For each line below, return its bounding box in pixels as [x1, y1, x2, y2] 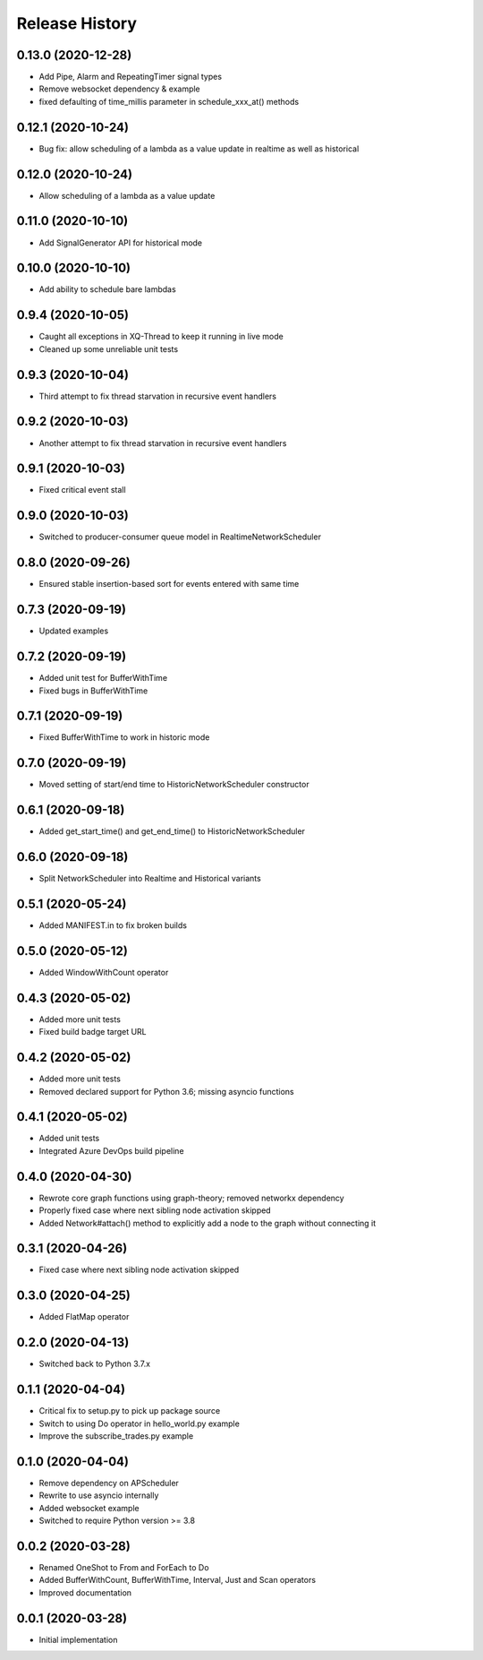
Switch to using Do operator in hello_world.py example [38, 1418, 241, 1429]
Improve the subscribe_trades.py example [38, 1430, 194, 1441]
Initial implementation [38, 1634, 118, 1645]
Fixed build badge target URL [38, 1027, 147, 1037]
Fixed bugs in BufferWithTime [38, 685, 148, 696]
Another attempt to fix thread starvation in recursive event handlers [38, 437, 287, 448]
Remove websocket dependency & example [38, 83, 200, 94]
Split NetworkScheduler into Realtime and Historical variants [38, 873, 261, 884]
